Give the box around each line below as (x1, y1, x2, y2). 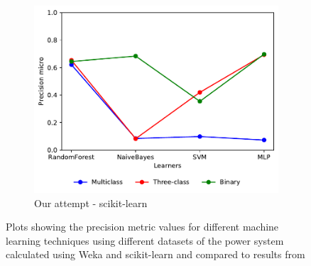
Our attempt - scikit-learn (34, 195, 148, 210)
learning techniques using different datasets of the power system (6, 233, 284, 248)
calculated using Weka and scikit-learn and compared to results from (6, 247, 305, 262)
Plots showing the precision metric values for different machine (6, 219, 279, 234)
